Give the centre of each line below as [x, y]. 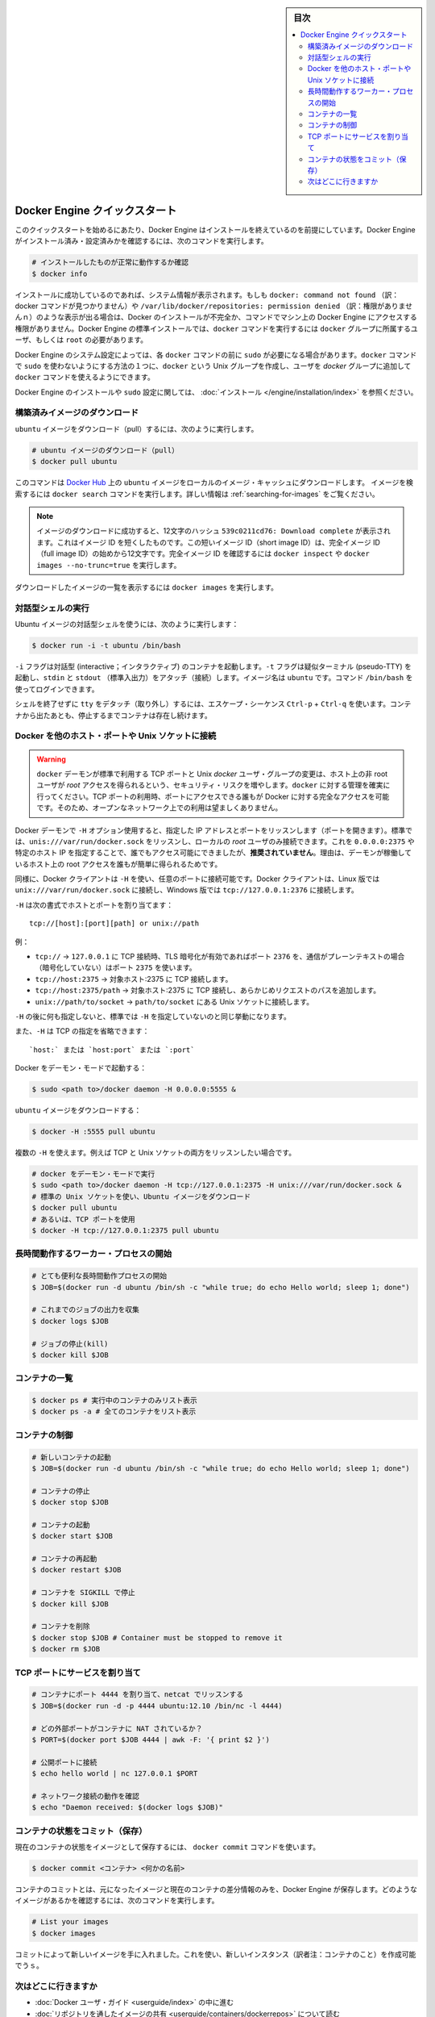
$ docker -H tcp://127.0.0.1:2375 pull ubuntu [125, 1231]
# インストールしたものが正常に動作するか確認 [110, 263]
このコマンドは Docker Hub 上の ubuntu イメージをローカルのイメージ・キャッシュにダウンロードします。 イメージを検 [214, 482]
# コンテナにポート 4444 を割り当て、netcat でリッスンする [138, 1695]
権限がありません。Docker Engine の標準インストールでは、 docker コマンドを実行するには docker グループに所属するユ [216, 328]
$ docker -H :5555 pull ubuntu [94, 1132]
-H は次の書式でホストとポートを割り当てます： [94, 904]
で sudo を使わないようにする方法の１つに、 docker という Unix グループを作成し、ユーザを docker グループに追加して [213, 365]
